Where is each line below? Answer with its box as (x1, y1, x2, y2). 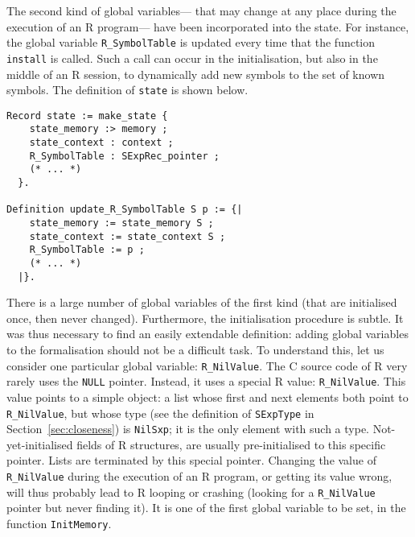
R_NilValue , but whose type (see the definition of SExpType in (6, 404, 314, 421)
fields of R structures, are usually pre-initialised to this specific (76, 436, 386, 452)
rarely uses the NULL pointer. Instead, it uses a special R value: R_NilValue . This (6, 373, 406, 390)
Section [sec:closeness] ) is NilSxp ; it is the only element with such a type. (6, 420, 370, 437)
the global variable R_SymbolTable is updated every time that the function (6, 34, 376, 51)
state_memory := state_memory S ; (29, 217, 214, 229)
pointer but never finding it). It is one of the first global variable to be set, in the (6, 499, 406, 516)
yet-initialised (6, 436, 73, 452)
